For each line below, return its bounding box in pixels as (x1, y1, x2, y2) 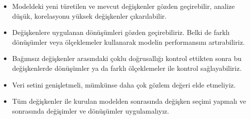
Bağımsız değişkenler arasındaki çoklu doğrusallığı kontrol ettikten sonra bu (12, 53, 242, 63)
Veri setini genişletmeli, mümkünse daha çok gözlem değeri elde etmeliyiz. (12, 79, 236, 89)
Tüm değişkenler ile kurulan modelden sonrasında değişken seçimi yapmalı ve (12, 96, 246, 106)
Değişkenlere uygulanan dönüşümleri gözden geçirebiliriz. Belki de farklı (12, 27, 230, 37)
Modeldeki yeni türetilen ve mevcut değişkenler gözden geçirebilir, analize (12, 1, 235, 11)
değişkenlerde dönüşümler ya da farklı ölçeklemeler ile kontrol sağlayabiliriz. (12, 62, 242, 73)
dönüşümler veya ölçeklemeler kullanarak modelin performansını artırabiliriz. (12, 36, 245, 47)
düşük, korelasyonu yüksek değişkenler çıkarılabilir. (12, 10, 167, 21)
